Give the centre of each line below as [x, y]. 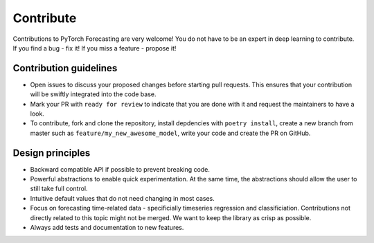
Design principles [52, 153]
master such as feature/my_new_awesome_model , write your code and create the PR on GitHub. [170, 133]
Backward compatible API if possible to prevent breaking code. [120, 169]
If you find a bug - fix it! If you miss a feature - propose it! [95, 48]
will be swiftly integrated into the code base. [93, 94]
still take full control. [59, 189]
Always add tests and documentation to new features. [107, 228]
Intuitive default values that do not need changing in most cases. [122, 198]
